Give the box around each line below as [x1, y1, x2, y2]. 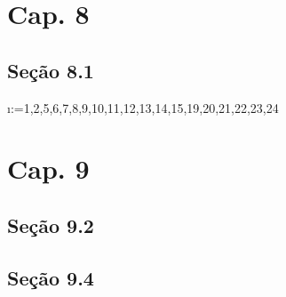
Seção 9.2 [7, 211, 94, 238]
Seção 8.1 [7, 56, 94, 84]
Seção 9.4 [7, 263, 94, 291]
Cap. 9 [7, 150, 90, 187]
